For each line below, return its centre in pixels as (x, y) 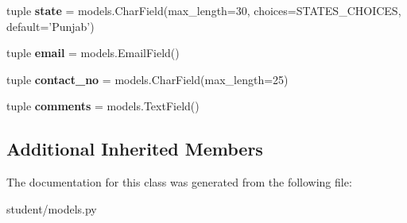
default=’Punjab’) (50, 26)
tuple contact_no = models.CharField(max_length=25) (147, 79)
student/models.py (52, 208)
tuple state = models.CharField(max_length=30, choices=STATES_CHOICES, (204, 10)
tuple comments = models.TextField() (103, 106)
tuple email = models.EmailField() (93, 53)
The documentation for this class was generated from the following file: (179, 182)
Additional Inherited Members (135, 149)
